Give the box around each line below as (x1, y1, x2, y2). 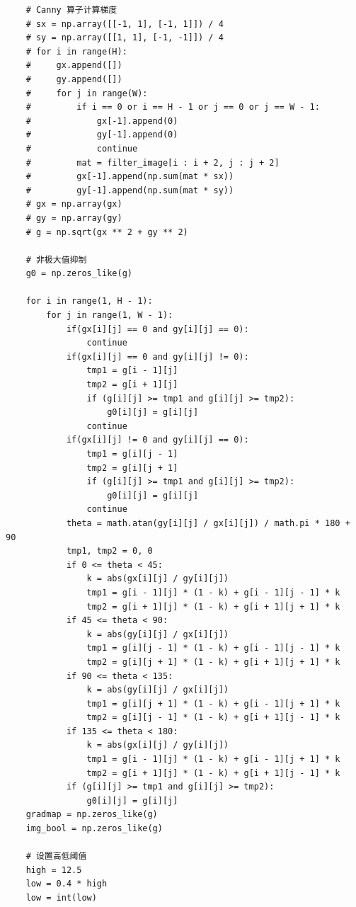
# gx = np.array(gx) (25, 199, 122, 210)
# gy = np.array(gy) (25, 212, 122, 223)
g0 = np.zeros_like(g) (25, 268, 132, 279)
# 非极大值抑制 (25, 254, 87, 265)
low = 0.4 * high (25, 879, 108, 889)
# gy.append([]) (25, 74, 122, 84)
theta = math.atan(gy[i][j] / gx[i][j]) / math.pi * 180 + (66, 518, 350, 528)
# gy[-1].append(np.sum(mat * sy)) (25, 185, 234, 195)
